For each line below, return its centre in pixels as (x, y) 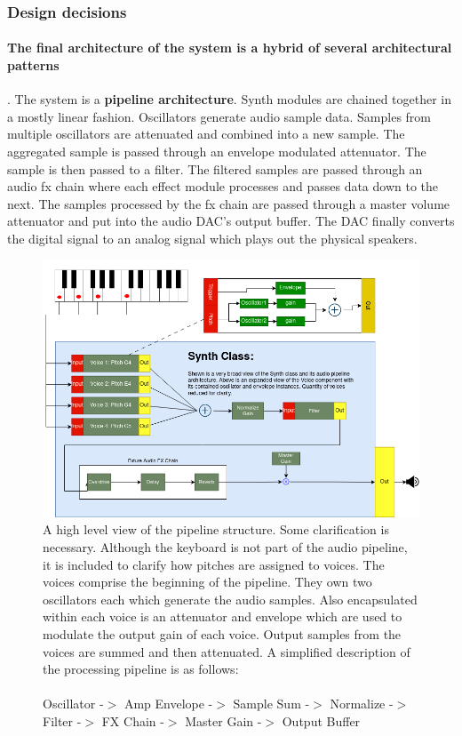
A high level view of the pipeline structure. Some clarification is (216, 529)
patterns (33, 65)
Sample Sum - (271, 704)
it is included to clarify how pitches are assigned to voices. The (214, 564)
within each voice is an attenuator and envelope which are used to (223, 616)
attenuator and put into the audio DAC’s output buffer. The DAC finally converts (231, 221)
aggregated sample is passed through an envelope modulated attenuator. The (217, 152)
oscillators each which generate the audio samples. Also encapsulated (230, 599)
